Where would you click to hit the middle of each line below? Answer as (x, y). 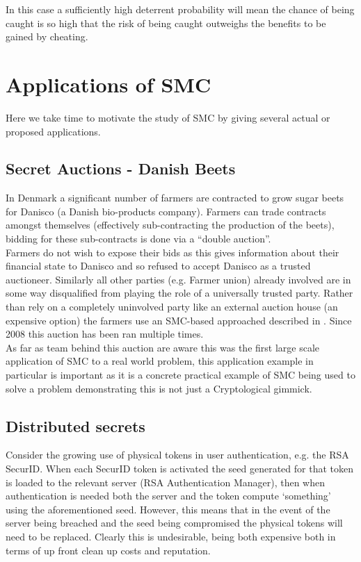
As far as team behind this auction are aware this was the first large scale (163, 347)
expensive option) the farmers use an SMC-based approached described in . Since (179, 320)
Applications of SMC (109, 84)
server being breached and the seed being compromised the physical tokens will (174, 523)
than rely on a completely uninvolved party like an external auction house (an (172, 307)
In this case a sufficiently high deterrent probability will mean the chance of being (180, 9)
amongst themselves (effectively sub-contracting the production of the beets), (170, 225)
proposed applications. (53, 131)
